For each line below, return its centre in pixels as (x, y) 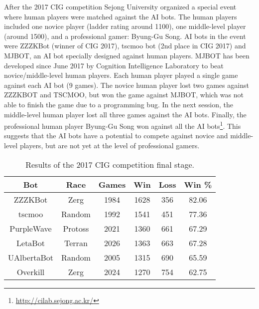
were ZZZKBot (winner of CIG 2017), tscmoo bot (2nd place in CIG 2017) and (125, 46)
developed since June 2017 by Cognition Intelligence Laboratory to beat (114, 65)
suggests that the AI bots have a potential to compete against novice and (116, 136)
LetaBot (31, 243)
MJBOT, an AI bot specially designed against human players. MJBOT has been (127, 55)
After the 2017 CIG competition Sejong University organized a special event (120, 6)
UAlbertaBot (31, 257)
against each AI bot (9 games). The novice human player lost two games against (127, 85)
